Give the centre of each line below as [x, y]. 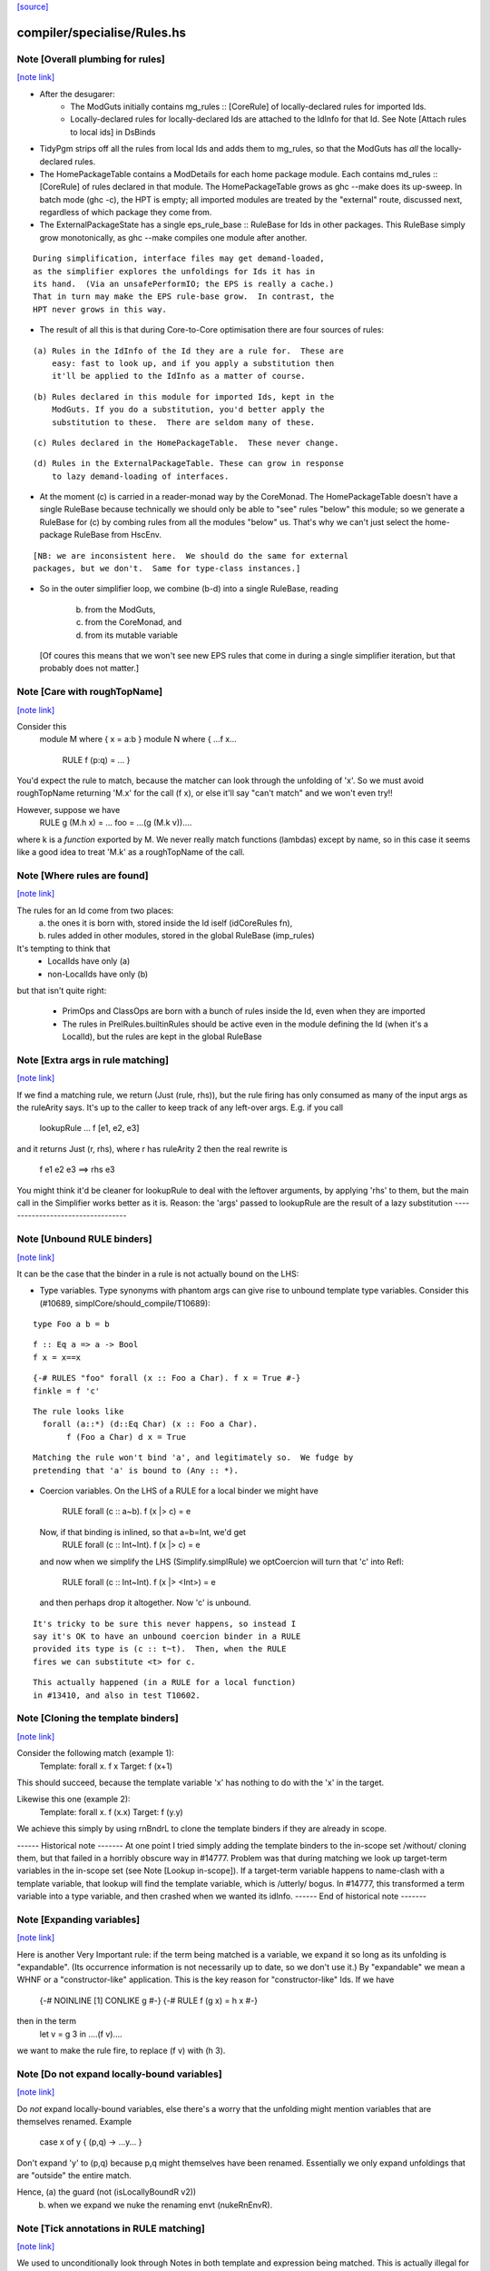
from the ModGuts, [120, 610]
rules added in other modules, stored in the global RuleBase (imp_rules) [181, 936]
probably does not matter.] [89, 669]
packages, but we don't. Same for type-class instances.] [167, 569]
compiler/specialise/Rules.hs [101, 32]
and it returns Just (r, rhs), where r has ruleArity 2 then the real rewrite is [152, 1148]
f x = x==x [57, 1357]
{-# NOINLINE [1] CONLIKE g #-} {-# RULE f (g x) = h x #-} [149, 2000]
